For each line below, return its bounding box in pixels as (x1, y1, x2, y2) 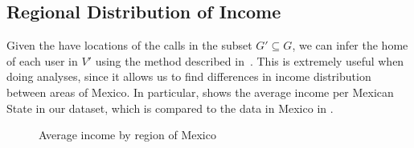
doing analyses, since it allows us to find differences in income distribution (6, 68, 371, 85)
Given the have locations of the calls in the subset (6, 37, 252, 54)
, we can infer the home (292, 37, 408, 54)
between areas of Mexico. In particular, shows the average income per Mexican (6, 83, 394, 100)
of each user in (6, 52, 78, 69)
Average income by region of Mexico (39, 126, 216, 143)
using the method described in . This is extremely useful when (95, 52, 404, 69)
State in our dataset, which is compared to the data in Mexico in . (6, 99, 334, 116)
